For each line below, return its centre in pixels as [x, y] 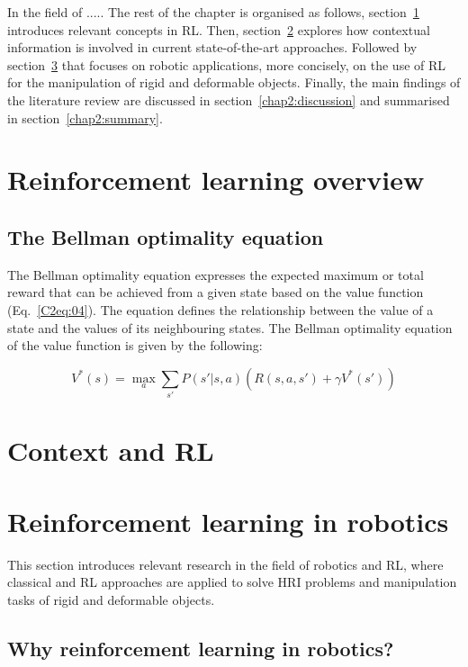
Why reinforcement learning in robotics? [201, 648]
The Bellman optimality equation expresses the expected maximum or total [216, 274]
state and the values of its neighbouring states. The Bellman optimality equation [230, 327]
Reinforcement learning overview [216, 180]
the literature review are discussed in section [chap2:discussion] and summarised [229, 99]
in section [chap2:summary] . [85, 117]
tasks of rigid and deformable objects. [111, 599]
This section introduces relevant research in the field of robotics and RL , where [225, 564]
